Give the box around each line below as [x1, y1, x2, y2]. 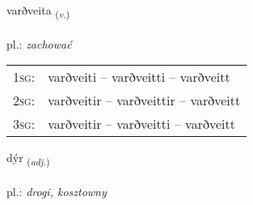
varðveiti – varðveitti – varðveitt [48, 67, 230, 87]
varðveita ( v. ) [6, 2, 70, 20]
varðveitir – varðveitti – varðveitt [48, 114, 235, 134]
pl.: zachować [6, 35, 72, 52]
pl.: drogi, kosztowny [6, 183, 107, 200]
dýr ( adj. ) [6, 149, 50, 169]
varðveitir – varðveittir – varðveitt [48, 91, 241, 110]
